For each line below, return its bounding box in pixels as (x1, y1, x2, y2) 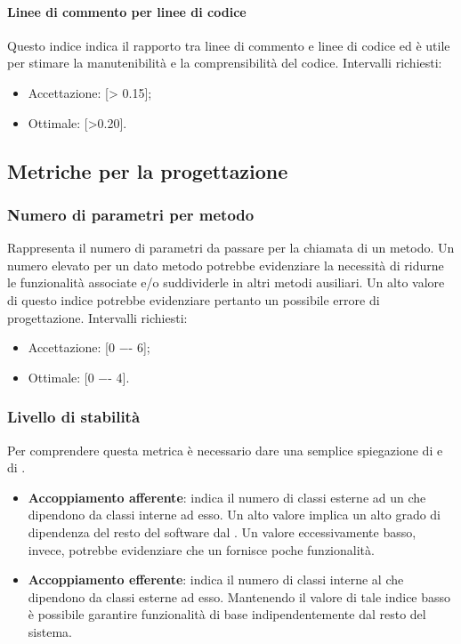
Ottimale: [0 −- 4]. (28, 367, 130, 386)
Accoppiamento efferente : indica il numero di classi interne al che (28, 570, 404, 589)
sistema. (28, 622, 72, 640)
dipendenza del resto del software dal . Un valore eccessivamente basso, (28, 522, 417, 541)
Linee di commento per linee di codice (7, 2, 247, 20)
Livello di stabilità (7, 406, 141, 428)
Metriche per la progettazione (7, 157, 288, 184)
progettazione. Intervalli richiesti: (7, 308, 188, 326)
